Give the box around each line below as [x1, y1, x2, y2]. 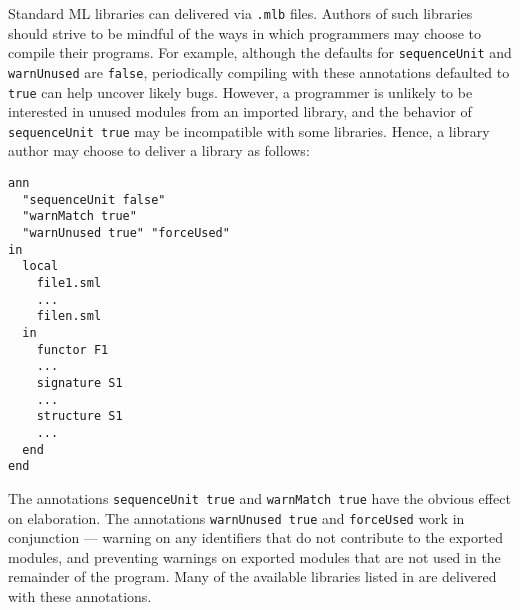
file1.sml [36, 276, 102, 290]
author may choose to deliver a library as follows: [8, 140, 310, 161]
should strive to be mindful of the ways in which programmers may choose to [8, 22, 482, 43]
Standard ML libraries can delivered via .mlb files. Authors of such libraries [8, 3, 473, 23]
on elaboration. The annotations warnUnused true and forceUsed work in [8, 507, 465, 528]
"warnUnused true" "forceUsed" [22, 226, 230, 241]
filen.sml [36, 309, 102, 324]
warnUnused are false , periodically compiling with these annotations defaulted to [8, 61, 510, 82]
